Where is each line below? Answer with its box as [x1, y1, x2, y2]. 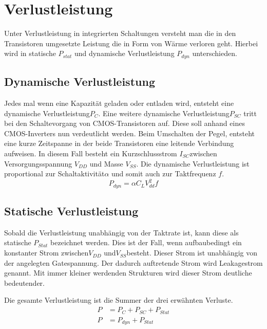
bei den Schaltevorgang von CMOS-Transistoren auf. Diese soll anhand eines [4, 118, 245, 129]
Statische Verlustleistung [4, 203, 139, 219]
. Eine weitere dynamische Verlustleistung [98, 107, 230, 118]
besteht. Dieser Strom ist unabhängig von [126, 247, 258, 258]
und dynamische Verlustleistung [74, 48, 175, 59]
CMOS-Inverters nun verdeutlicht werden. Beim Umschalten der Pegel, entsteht [4, 127, 255, 138]
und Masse [89, 158, 123, 169]
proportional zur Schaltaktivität [4, 168, 105, 179]
